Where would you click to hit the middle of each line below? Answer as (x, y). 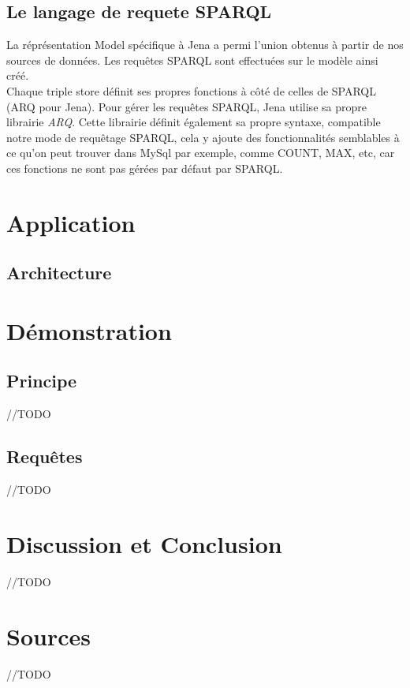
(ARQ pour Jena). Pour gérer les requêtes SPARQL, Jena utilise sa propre (186, 106)
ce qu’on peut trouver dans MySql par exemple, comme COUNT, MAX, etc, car (201, 153)
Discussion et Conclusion (144, 543)
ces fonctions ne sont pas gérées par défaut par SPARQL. (145, 168)
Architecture (59, 273)
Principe (42, 381)
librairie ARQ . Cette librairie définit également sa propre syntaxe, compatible (194, 122)
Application (71, 222)
